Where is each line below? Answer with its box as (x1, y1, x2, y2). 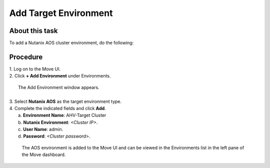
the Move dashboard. (21, 151, 66, 157)
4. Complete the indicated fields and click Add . (9, 105, 106, 111)
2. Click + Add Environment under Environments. (9, 73, 111, 79)
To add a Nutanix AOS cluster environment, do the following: (9, 40, 134, 46)
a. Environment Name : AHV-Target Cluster (18, 112, 106, 118)
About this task (9, 26, 58, 35)
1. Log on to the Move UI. (9, 65, 61, 72)
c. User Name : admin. (18, 126, 63, 132)
